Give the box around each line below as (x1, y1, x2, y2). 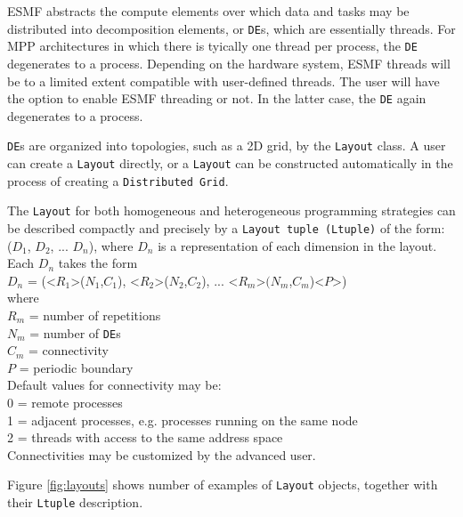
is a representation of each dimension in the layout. (158, 236, 437, 254)
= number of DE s (29, 323, 121, 342)
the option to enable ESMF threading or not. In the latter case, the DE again (7, 89, 426, 108)
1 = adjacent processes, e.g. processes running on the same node (7, 410, 358, 429)
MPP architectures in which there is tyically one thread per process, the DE (7, 36, 418, 55)
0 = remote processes (7, 393, 123, 412)
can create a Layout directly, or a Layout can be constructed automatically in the (7, 154, 453, 172)
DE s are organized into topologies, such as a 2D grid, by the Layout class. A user (7, 136, 446, 155)
